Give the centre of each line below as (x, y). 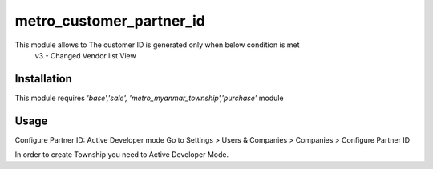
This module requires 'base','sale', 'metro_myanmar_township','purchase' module (149, 98)
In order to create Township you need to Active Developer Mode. (121, 155)
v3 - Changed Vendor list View (85, 55)
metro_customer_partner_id (110, 21)
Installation (43, 79)
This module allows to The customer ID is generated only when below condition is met (157, 45)
